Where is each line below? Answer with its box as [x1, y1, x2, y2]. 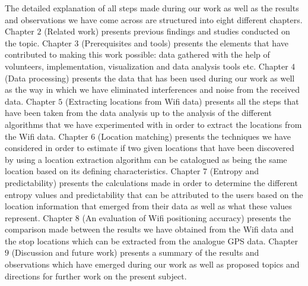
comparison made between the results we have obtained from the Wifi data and [5, 223, 294, 235]
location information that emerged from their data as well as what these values [5, 200, 292, 212]
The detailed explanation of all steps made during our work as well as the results [5, 2, 299, 14]
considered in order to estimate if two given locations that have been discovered [5, 142, 294, 154]
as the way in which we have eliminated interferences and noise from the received [5, 83, 300, 96]
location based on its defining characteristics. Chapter [5, 165, 201, 177]
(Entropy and [209, 165, 259, 177]
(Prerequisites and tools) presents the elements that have [81, 36, 288, 49]
